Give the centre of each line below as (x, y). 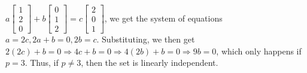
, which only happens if (259, 51)
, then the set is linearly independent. (150, 63)
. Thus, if (42, 63)
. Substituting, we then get (146, 39)
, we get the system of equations (163, 18)
